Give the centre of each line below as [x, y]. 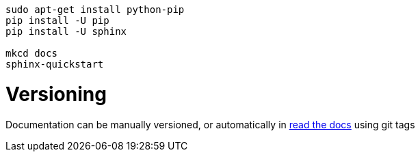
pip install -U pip [57, 20]
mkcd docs [31, 53]
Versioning [56, 94]
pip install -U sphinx [66, 31]
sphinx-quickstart [55, 64]
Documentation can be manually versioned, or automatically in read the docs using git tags [210, 124]
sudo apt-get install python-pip [95, 10]
